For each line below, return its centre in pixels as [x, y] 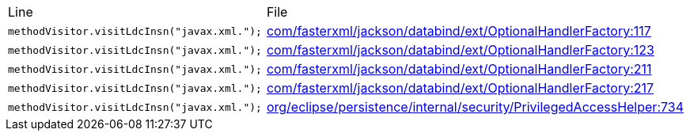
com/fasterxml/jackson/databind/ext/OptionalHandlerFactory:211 [459, 69]
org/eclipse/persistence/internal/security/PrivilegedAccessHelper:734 [475, 107]
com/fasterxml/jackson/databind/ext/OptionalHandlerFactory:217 [460, 88]
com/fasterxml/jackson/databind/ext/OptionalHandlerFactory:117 [459, 31]
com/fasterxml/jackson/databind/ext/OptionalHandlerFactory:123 [460, 50]
